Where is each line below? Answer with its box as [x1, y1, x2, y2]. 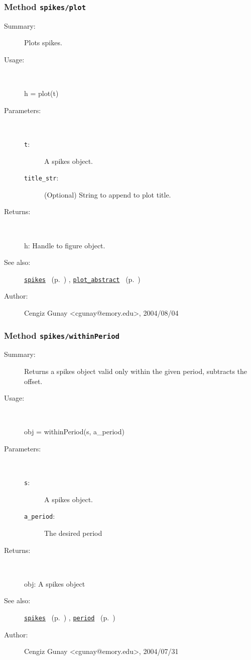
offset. [24, 375, 43, 386]
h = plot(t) [24, 88, 59, 99]
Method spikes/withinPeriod [4, 329, 119, 341]
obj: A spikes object [24, 578, 85, 589]
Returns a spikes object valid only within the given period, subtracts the [24, 366, 247, 376]
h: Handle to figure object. [24, 240, 105, 250]
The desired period [44, 528, 102, 538]
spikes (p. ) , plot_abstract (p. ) [24, 273, 141, 284]
